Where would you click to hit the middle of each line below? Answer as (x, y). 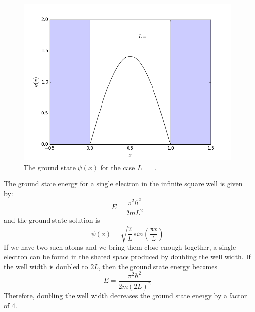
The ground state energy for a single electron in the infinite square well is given (123, 184)
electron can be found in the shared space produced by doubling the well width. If (127, 257)
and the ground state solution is (52, 220)
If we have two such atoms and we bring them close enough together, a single (120, 247)
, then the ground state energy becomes (158, 266)
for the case (118, 167)
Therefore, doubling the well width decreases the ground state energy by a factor (126, 296)
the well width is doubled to (46, 266)
